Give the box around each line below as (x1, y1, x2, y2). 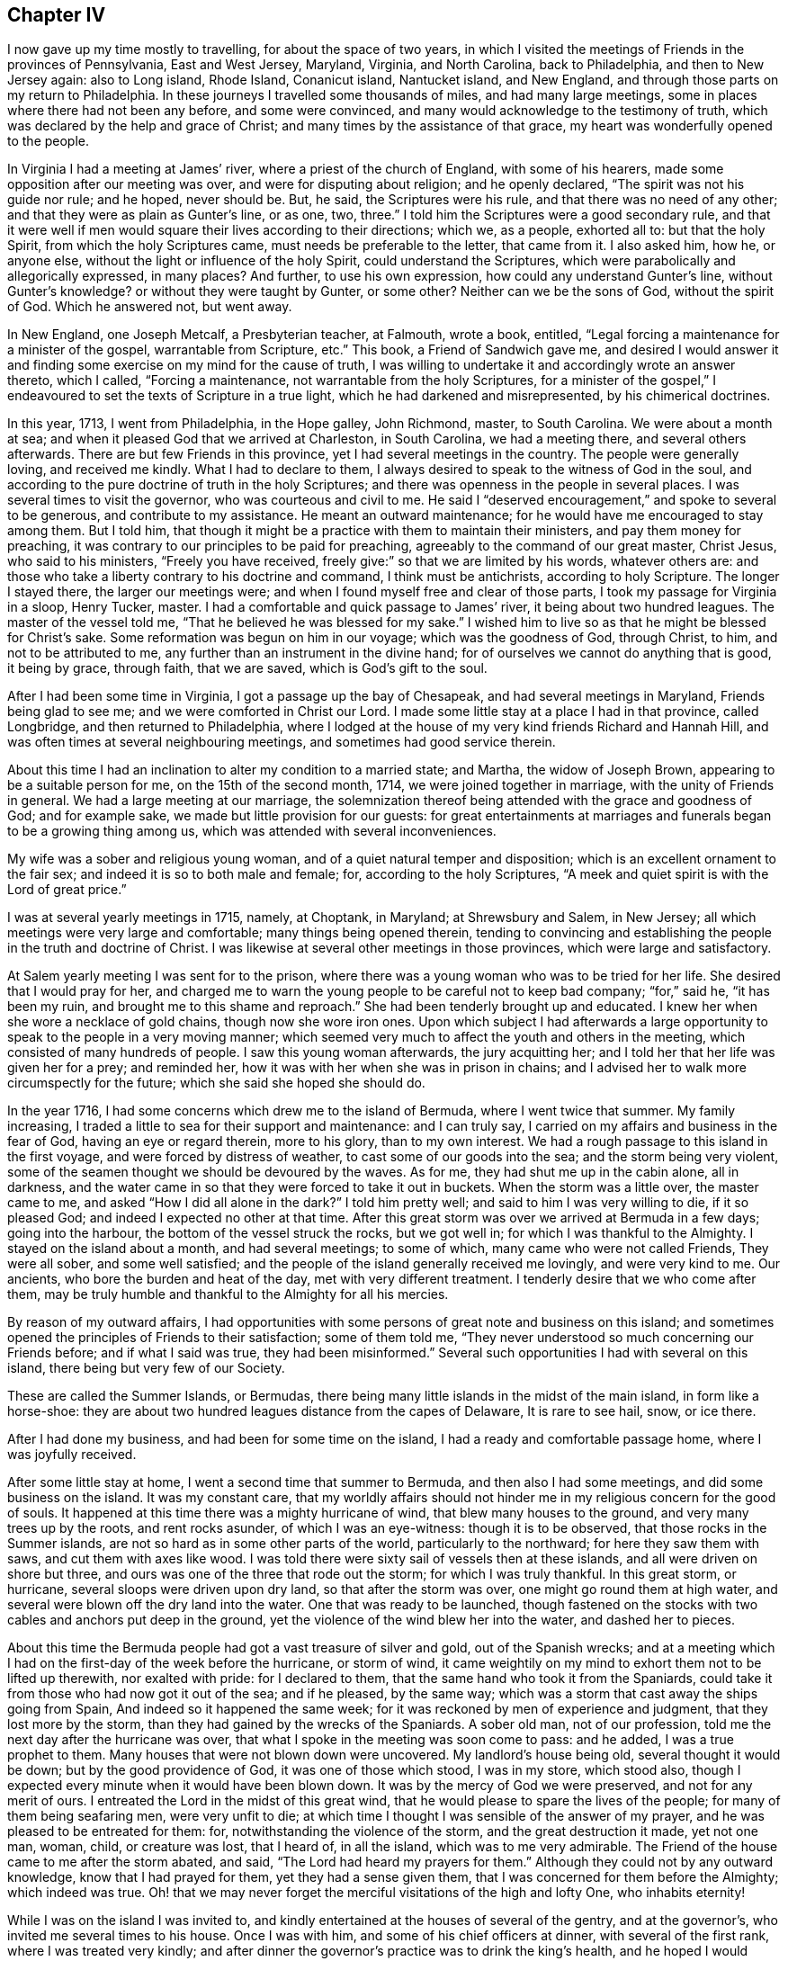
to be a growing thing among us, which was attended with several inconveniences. (7, 823, 497, 839)
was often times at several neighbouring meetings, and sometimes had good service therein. (7, 734, 556, 750)
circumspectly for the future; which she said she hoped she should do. (7, 1075, 425, 1091)
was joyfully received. (7, 1446, 137, 1463)
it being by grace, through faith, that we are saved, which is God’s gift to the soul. (7, 660, 488, 676)
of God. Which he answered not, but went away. (7, 299, 292, 315)
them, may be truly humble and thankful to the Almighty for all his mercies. (7, 1286, 449, 1303)
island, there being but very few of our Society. (7, 1360, 285, 1376)
